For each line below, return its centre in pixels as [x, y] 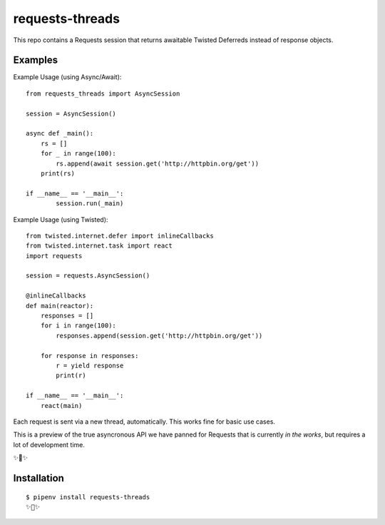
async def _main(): [60, 133]
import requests [54, 256]
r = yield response [90, 366]
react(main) [61, 406]
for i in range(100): [78, 326]
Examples [36, 60]
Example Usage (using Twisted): [61, 219]
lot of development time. [49, 444]
